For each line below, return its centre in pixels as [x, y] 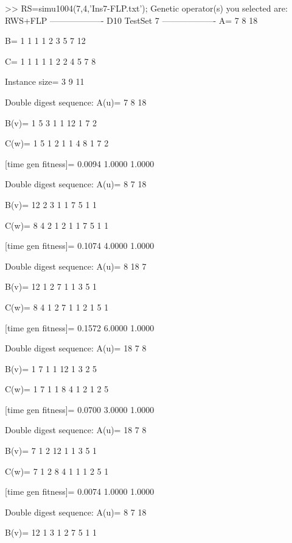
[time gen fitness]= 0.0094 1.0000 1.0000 [80, 163]
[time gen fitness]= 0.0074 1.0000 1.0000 [80, 491]
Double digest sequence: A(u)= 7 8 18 [76, 102]
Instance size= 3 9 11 [45, 81]
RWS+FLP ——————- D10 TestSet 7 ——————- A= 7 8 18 [131, 20]
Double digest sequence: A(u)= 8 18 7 [76, 266]
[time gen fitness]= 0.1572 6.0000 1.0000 [80, 327]
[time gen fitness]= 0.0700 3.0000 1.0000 [80, 409]
